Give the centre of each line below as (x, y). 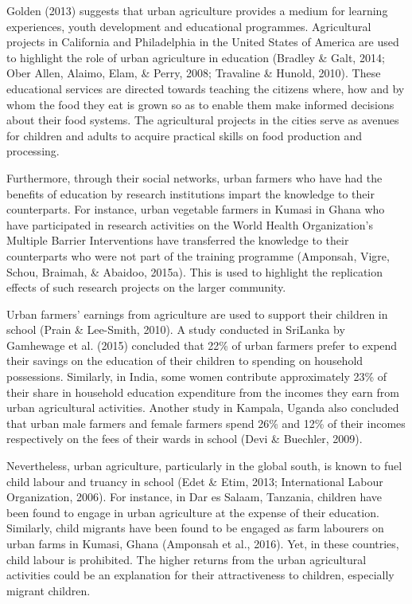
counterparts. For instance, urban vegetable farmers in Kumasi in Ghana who (196, 209)
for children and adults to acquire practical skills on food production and (184, 135)
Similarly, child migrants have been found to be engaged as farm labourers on (195, 528)
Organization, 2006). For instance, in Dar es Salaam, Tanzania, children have (194, 497)
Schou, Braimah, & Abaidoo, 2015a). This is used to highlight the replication (195, 271)
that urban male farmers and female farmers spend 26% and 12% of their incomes (206, 423)
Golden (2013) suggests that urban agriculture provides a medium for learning (197, 10)
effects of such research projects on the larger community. (146, 287)
